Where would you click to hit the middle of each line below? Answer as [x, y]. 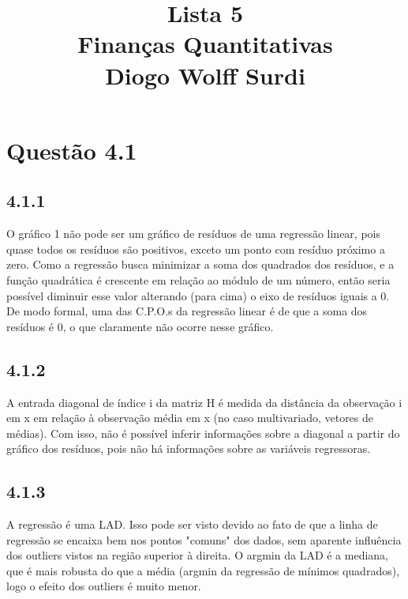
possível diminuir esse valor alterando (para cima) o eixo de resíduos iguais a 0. [198, 295]
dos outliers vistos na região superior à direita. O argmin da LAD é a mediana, [198, 555]
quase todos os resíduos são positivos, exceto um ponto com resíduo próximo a [196, 249]
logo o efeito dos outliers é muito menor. [104, 586]
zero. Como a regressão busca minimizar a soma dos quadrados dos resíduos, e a [200, 264]
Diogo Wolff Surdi [205, 75]
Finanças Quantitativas [205, 44]
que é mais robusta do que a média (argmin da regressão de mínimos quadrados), [203, 570]
